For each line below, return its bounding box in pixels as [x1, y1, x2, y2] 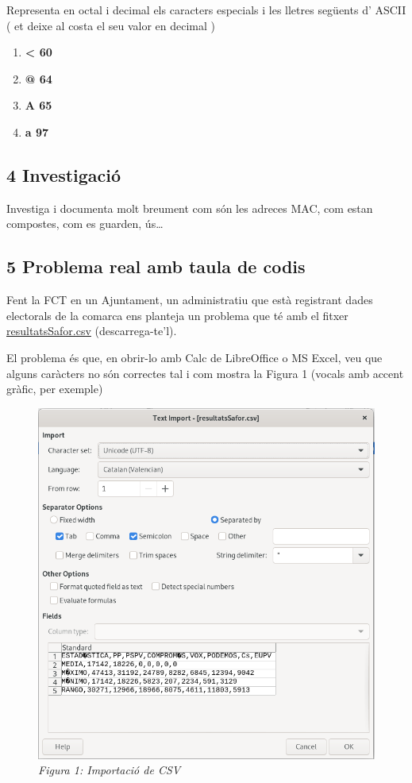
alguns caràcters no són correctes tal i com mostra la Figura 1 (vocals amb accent [6, 364, 404, 381]
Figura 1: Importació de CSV [38, 762, 181, 778]
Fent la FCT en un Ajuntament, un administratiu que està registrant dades [6, 291, 373, 308]
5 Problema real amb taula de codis [6, 254, 306, 279]
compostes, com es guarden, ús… [6, 215, 164, 232]
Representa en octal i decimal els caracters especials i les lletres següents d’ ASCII [6, 2, 406, 17]
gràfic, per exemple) [6, 380, 103, 397]
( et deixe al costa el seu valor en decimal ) [6, 17, 216, 33]
